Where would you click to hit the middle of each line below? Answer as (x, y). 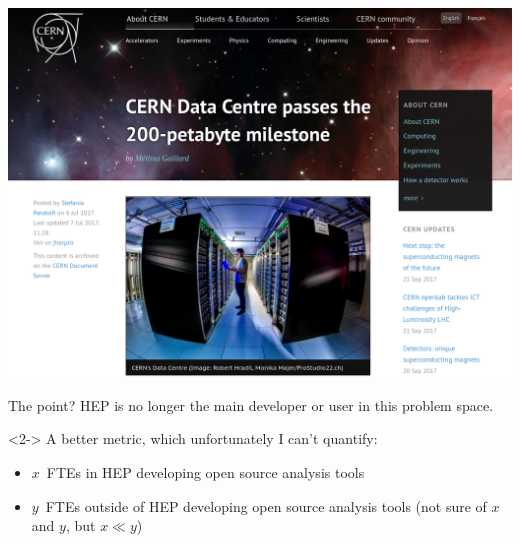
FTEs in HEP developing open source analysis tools (205, 471)
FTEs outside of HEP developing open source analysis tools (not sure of (266, 505)
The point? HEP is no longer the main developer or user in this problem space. (251, 404)
